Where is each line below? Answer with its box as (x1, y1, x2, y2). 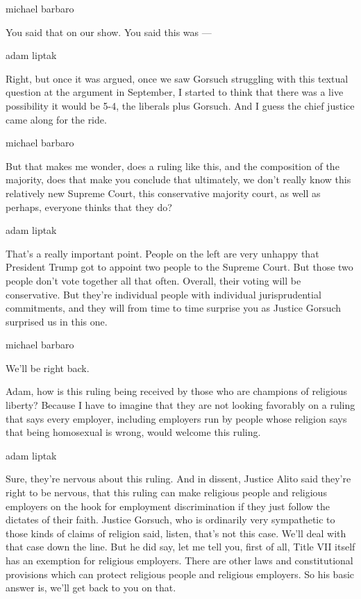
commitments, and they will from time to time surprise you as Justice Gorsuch (6, 301, 342, 315)
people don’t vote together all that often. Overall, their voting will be (6, 273, 301, 287)
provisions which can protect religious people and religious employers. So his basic (6, 566, 355, 581)
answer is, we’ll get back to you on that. (6, 580, 176, 595)
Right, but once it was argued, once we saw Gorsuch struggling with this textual (6, 71, 349, 85)
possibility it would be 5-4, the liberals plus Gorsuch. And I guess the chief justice (6, 98, 355, 112)
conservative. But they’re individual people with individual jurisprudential (6, 287, 321, 301)
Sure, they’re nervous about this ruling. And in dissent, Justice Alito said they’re (6, 471, 351, 486)
